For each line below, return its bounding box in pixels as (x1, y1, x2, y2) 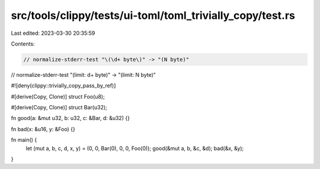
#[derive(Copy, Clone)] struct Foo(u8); (11, 93, 105, 100)
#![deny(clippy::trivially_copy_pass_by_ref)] (11, 82, 116, 89)
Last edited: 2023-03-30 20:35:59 (11, 30, 95, 37)
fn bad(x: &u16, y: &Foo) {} (11, 125, 75, 132)
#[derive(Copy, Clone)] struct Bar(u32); (11, 104, 108, 111)
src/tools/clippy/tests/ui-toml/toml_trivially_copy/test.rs (11, 9, 296, 22)
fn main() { (11, 136, 37, 144)
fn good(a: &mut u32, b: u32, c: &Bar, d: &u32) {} (11, 115, 130, 122)
